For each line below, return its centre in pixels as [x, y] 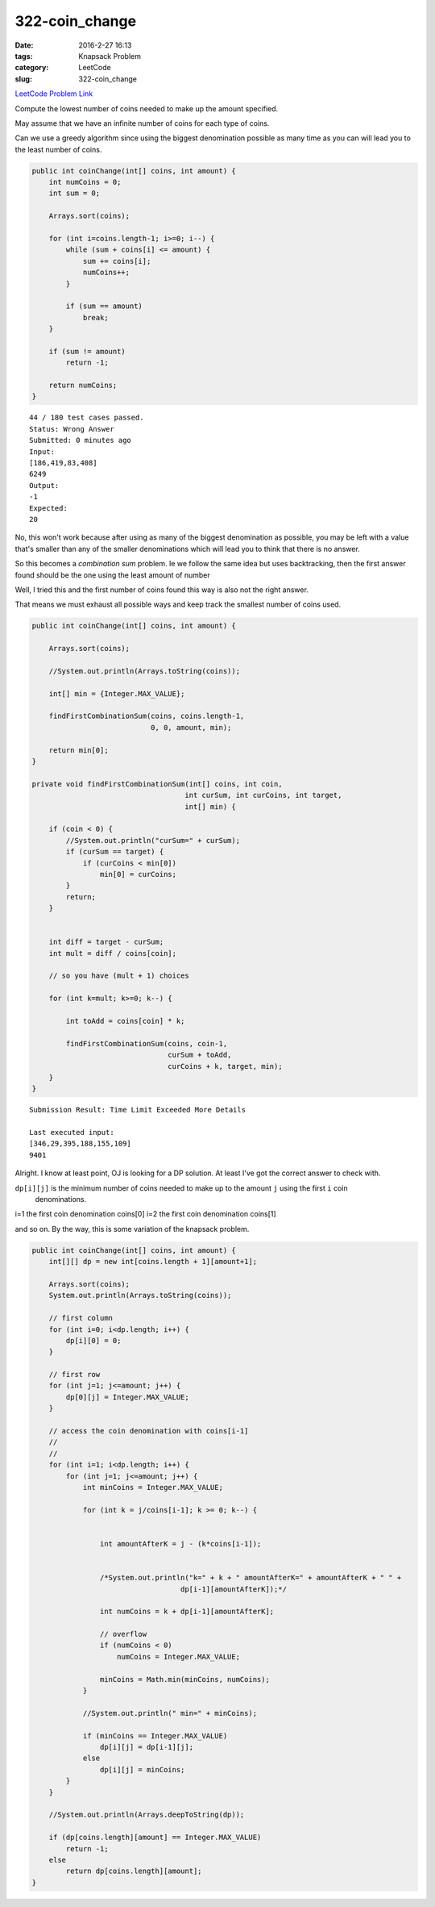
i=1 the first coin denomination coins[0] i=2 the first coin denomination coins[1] [146, 1214]
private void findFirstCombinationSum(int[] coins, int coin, [157, 784]
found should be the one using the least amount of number [113, 575]
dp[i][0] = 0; [93, 1340]
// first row [75, 1375]
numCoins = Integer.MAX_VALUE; [179, 1657]
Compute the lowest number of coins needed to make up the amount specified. [147, 108]
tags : [24, 56]
